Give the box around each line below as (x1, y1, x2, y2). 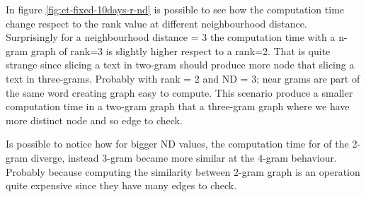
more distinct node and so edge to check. (6, 112, 183, 127)
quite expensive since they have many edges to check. (6, 178, 237, 193)
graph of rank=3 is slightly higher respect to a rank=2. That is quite (30, 43, 331, 58)
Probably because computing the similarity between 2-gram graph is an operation (6, 164, 360, 179)
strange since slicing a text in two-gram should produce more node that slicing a (6, 57, 355, 72)
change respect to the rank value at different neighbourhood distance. (6, 16, 307, 30)
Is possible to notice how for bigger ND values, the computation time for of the (6, 136, 349, 151)
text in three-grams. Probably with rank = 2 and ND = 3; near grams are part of (6, 71, 360, 85)
